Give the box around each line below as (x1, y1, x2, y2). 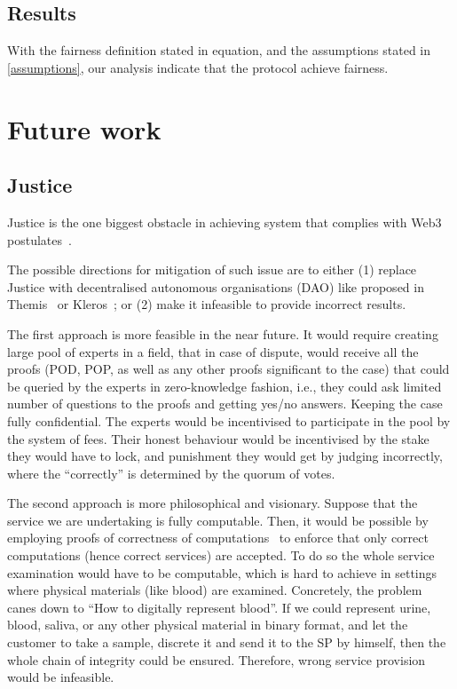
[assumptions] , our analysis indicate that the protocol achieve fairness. (7, 58, 389, 76)
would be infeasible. (7, 668, 114, 686)
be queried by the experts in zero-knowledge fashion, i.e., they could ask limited (7, 376, 442, 395)
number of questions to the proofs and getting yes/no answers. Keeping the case (7, 394, 443, 413)
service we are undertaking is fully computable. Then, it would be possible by (7, 511, 429, 529)
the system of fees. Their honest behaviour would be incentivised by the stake (7, 429, 429, 447)
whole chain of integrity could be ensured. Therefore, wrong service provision (7, 650, 426, 669)
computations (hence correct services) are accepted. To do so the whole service (7, 546, 435, 565)
